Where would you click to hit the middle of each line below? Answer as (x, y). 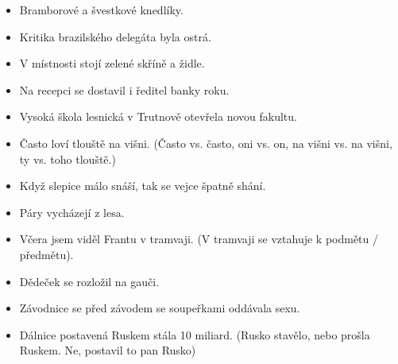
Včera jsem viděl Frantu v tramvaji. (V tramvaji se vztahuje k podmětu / (199, 239)
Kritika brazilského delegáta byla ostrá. (115, 36)
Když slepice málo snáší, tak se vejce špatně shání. (143, 186)
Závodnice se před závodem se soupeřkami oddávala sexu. (160, 308)
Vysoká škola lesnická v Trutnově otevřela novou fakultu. (158, 116)
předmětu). (46, 254)
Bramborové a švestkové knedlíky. (101, 10)
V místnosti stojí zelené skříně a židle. (112, 63)
